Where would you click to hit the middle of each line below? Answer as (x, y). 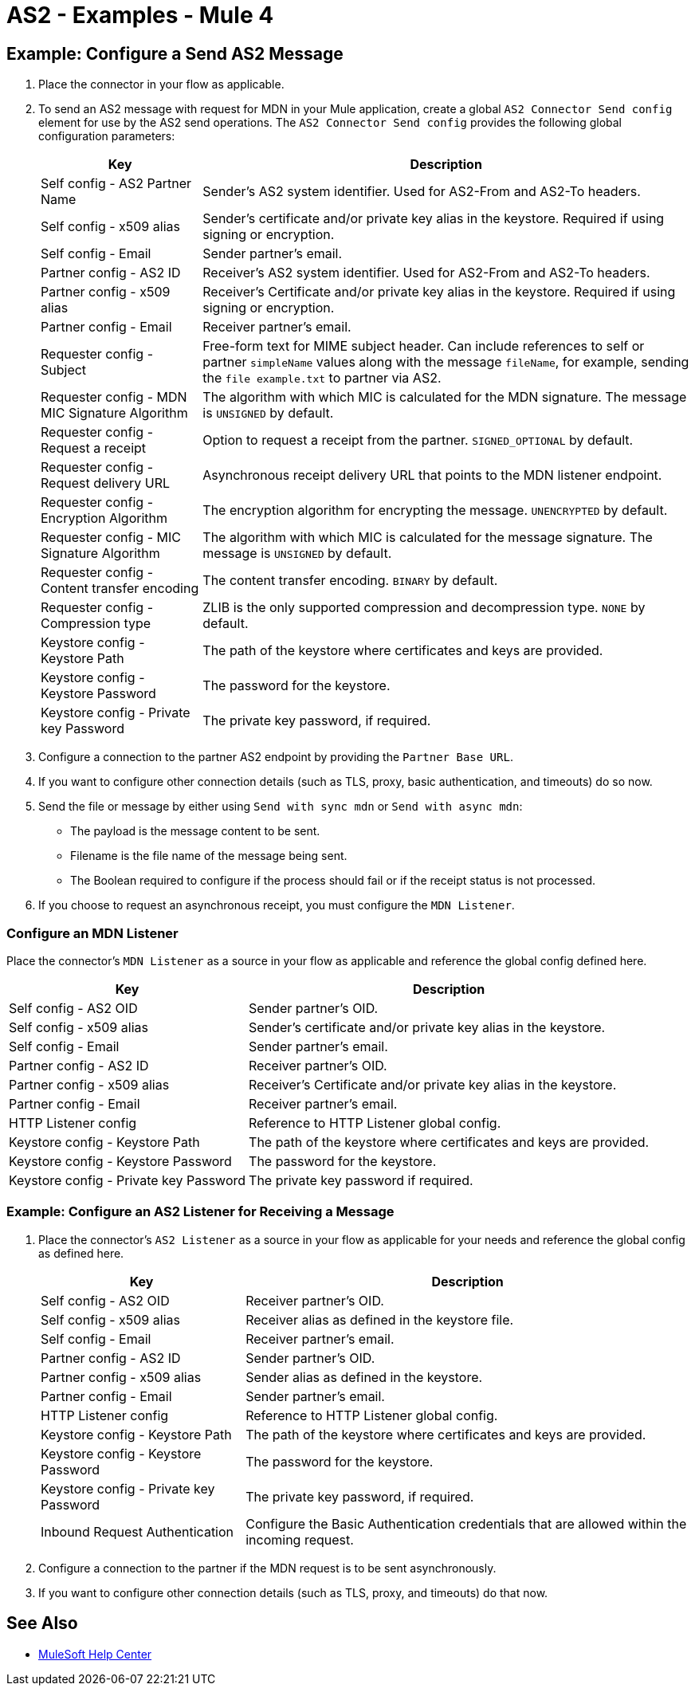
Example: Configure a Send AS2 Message (175, 53)
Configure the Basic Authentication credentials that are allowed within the (466, 1523)
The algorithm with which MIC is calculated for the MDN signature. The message (445, 397)
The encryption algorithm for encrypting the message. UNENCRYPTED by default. (435, 510)
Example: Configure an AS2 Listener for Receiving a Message (200, 1212)
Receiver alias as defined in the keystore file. (380, 1319)
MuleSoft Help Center (95, 1654)
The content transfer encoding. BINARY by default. (350, 581)
